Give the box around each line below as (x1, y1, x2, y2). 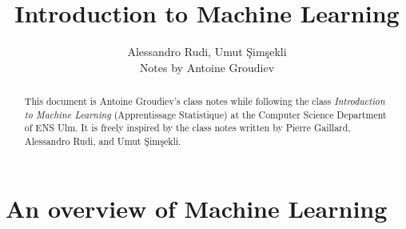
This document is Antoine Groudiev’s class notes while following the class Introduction (24, 94, 385, 108)
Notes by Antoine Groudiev (139, 58, 275, 75)
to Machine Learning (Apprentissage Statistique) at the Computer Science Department (24, 107, 387, 121)
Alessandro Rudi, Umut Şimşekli (127, 43, 287, 60)
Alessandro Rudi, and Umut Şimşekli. (24, 135, 181, 148)
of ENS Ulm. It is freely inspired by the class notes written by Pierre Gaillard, (24, 121, 351, 135)
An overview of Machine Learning (6, 191, 388, 224)
